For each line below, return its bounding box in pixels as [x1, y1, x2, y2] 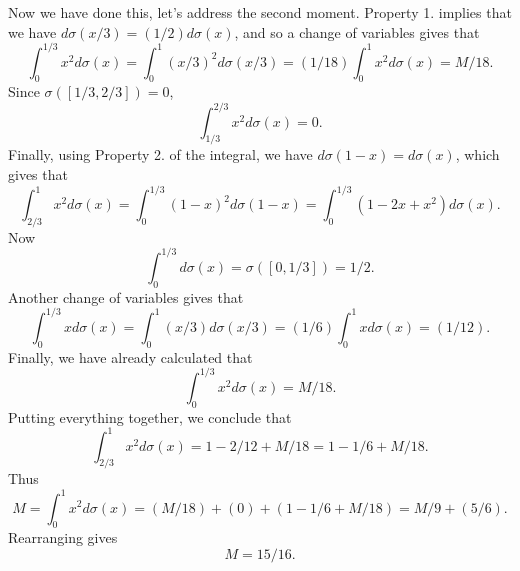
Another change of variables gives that [8, 286, 244, 307]
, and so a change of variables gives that [234, 21, 480, 42]
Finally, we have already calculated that [8, 346, 253, 367]
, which [455, 144, 500, 165]
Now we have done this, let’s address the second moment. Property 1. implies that [8, 2, 512, 22]
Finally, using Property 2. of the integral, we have [8, 144, 313, 165]
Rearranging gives [8, 527, 118, 548]
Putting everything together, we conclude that [8, 406, 292, 427]
